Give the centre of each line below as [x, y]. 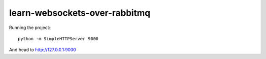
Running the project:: [30, 28]
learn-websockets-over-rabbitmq [80, 13]
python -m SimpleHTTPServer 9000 [58, 39]
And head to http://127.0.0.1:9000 [43, 50]
